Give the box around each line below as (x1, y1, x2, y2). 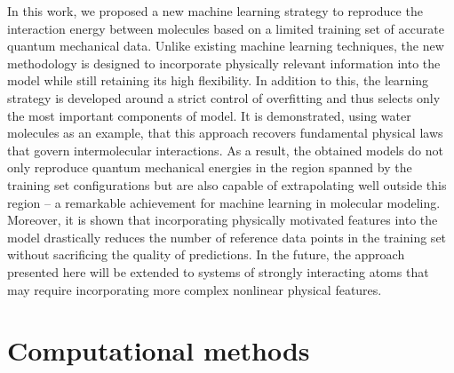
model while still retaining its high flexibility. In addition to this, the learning (7, 71, 429, 90)
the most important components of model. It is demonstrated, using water (7, 106, 411, 124)
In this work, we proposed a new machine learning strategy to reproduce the (7, 2, 423, 20)
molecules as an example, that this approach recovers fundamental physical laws (7, 123, 443, 142)
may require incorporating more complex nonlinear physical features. (7, 280, 382, 298)
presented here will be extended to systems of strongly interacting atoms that (7, 262, 429, 281)
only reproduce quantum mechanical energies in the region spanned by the (7, 158, 412, 177)
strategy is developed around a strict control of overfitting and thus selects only (7, 88, 441, 107)
